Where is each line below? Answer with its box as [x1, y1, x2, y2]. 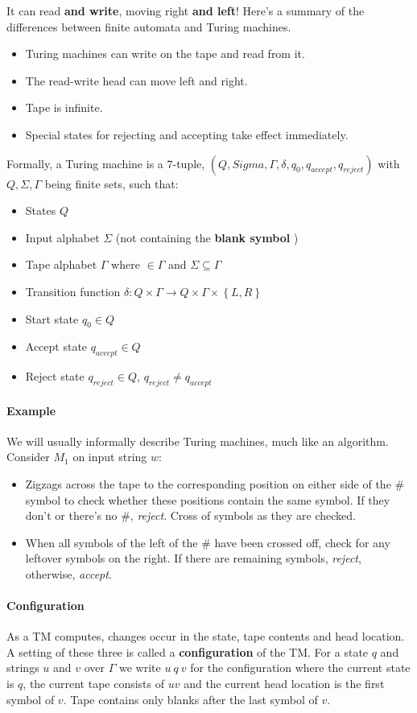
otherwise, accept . [25, 565, 112, 582]
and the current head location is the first [184, 675, 385, 692]
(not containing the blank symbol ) [115, 229, 299, 245]
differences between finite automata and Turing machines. [6, 18, 291, 35]
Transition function [25, 282, 121, 299]
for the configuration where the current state [190, 659, 411, 676]
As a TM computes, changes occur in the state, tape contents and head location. [6, 628, 405, 645]
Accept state [25, 338, 88, 355]
